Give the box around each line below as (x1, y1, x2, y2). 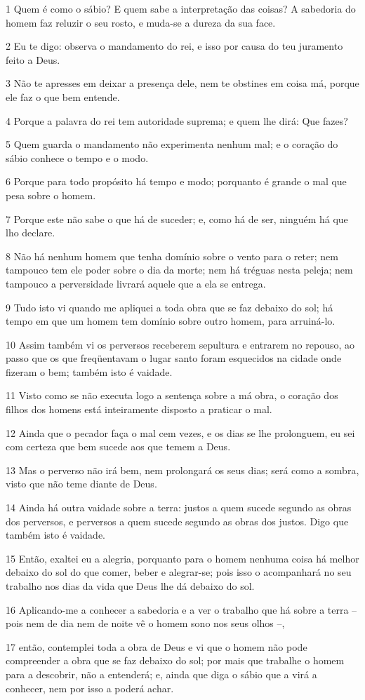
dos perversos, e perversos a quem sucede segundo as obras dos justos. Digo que (6, 513, 349, 528)
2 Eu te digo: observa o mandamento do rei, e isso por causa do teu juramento (6, 39, 343, 53)
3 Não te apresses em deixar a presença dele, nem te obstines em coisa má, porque (6, 76, 359, 90)
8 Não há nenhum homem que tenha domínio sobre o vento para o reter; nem (6, 248, 338, 263)
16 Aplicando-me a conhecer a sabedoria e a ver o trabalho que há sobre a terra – (6, 602, 357, 617)
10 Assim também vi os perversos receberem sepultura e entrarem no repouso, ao (6, 337, 354, 351)
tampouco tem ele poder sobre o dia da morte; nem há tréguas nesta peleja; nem (6, 262, 353, 277)
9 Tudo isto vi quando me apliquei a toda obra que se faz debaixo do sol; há (6, 299, 333, 314)
